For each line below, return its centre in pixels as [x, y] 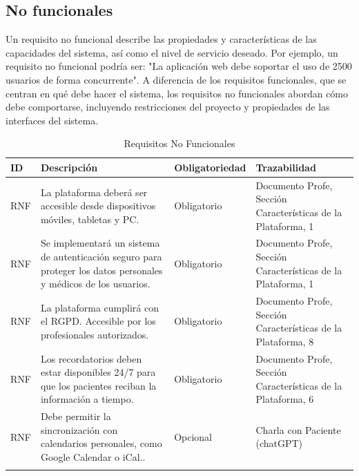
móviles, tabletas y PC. [90, 219]
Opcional [193, 436]
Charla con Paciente [298, 429]
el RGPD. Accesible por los [98, 321]
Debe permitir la [76, 416]
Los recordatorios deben [91, 358]
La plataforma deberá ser [94, 192]
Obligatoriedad [210, 167]
